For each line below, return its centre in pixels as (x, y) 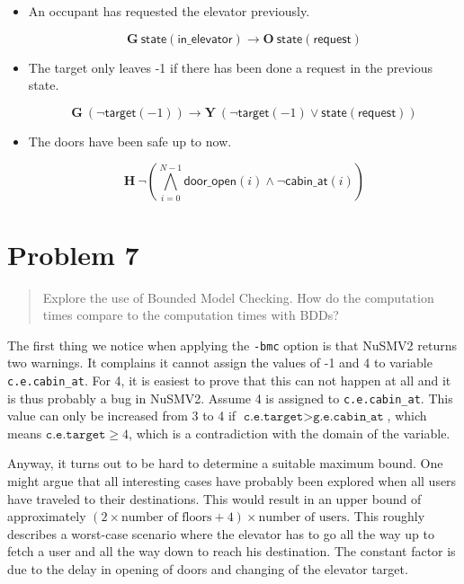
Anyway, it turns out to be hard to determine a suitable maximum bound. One (225, 463)
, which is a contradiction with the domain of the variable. (290, 433)
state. (44, 85)
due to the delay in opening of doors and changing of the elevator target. (208, 569)
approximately (47, 516)
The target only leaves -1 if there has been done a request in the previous (230, 67)
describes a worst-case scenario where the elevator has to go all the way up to (221, 533)
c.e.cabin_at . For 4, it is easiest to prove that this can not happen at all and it (229, 380)
